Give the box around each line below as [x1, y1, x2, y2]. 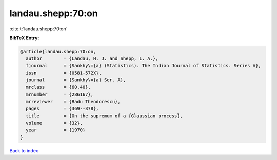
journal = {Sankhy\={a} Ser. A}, [26, 77, 126, 83]
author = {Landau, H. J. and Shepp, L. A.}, [26, 56, 159, 61]
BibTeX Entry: [9, 35, 39, 41]
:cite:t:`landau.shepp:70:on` [9, 26, 68, 32]
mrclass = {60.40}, [26, 84, 91, 90]
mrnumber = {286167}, [26, 92, 94, 97]
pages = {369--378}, [26, 106, 100, 112]
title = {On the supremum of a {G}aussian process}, [26, 113, 183, 119]
